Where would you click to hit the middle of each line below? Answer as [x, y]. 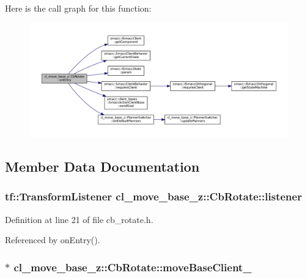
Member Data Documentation [102, 166]
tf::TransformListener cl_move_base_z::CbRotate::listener [153, 196]
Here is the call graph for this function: [78, 8]
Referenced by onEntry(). [53, 240]
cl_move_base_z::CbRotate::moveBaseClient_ [133, 267]
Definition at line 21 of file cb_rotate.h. [79, 219]
